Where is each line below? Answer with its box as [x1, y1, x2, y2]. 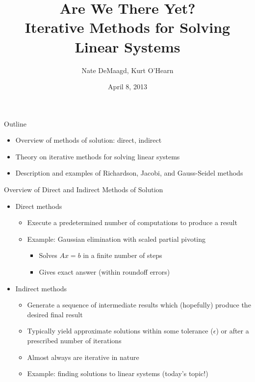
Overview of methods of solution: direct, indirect [15, 135, 162, 145]
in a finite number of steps [83, 250, 162, 260]
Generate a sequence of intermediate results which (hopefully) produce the [27, 300, 251, 310]
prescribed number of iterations [27, 335, 122, 345]
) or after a [216, 326, 249, 336]
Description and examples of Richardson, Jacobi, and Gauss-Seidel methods [15, 168, 243, 178]
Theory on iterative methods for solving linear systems [15, 151, 180, 161]
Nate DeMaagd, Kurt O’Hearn [81, 65, 174, 75]
